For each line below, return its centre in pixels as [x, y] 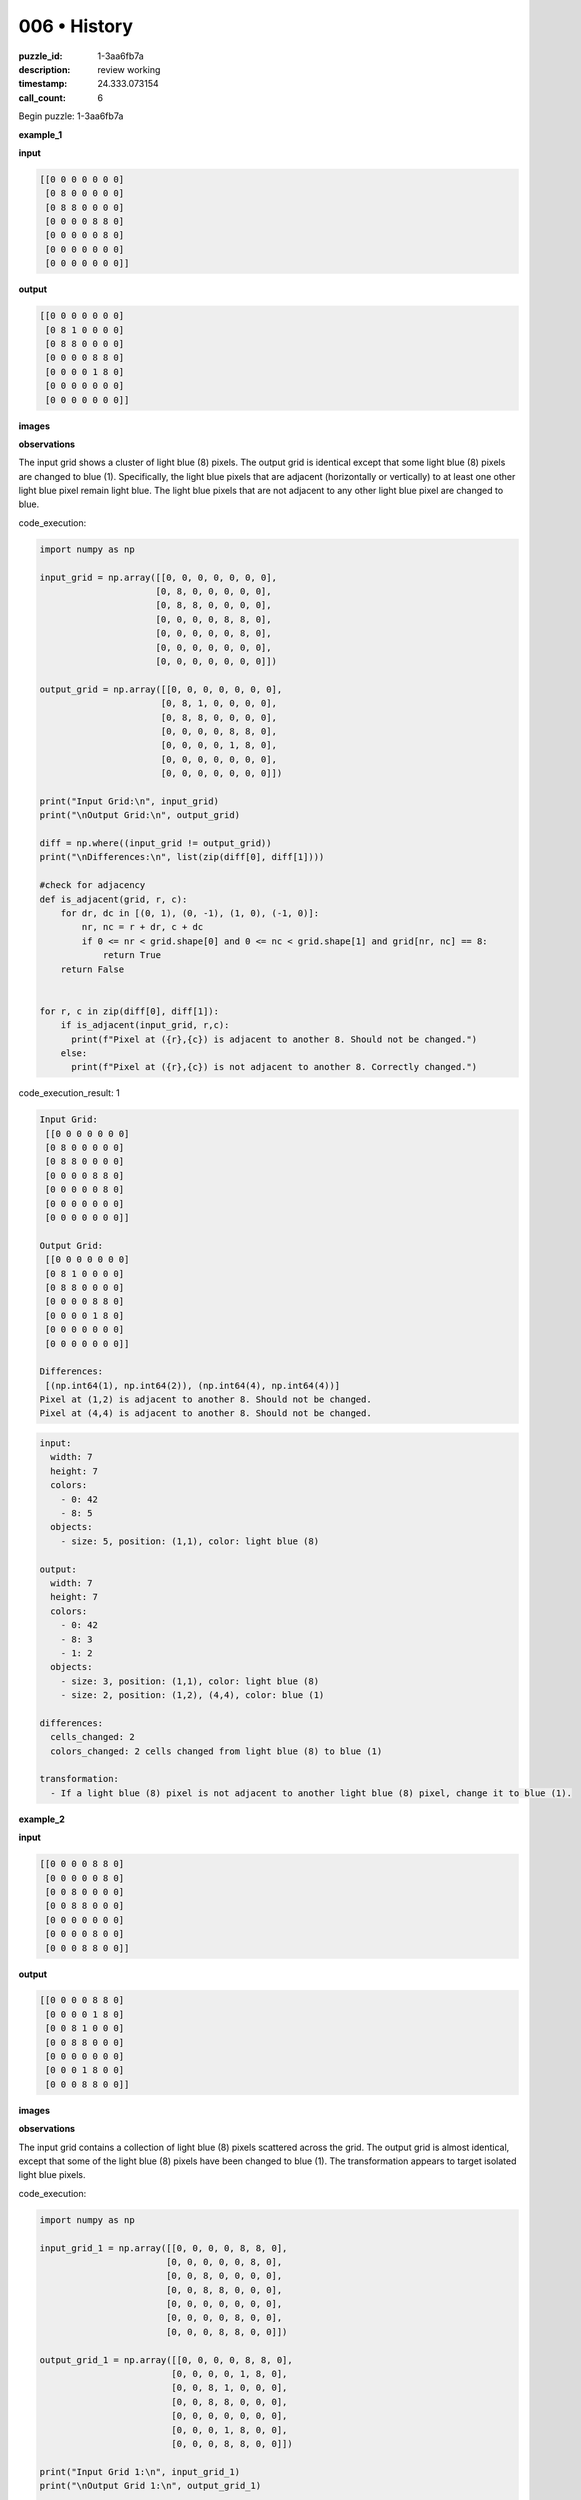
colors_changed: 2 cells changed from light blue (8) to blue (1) [216, 1751]
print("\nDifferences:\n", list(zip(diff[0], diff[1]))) [182, 857]
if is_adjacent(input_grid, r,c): [145, 1025]
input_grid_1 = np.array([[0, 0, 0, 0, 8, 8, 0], [163, 2248]
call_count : [42, 97]
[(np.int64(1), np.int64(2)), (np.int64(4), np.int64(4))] [193, 1385]
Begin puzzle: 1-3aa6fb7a [71, 116]
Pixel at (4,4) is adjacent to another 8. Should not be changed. [205, 1413]
